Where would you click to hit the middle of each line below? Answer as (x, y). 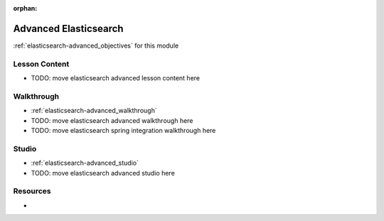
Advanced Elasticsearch (68, 28)
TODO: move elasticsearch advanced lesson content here (116, 78)
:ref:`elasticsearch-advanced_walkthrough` (94, 111)
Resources (32, 191)
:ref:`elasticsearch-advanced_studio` (85, 163)
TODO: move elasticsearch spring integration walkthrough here (123, 130)
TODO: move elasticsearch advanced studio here (103, 173)
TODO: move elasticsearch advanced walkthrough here (112, 120)
